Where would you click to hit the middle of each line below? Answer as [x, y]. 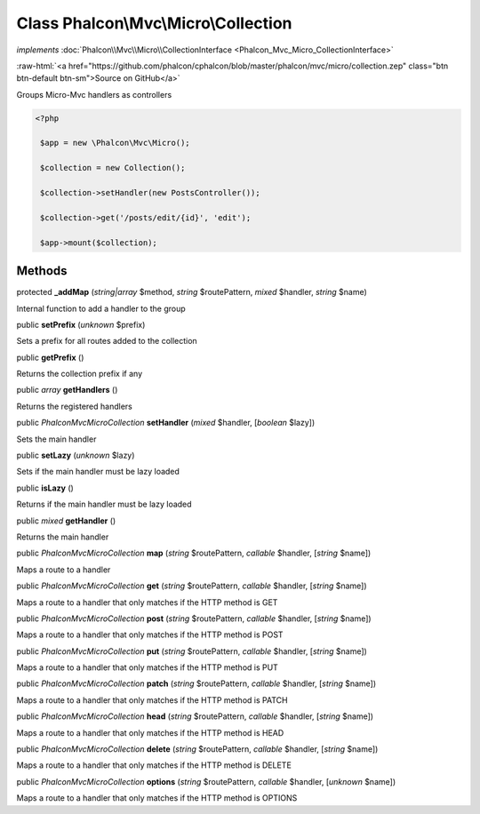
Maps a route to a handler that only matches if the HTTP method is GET [147, 602]
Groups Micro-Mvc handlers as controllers [94, 94]
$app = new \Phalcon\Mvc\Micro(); [115, 143]
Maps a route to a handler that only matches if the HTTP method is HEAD [150, 732]
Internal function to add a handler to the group [101, 308]
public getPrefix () [50, 357]
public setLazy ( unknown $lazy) [76, 455]
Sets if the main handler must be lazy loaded [98, 472]
